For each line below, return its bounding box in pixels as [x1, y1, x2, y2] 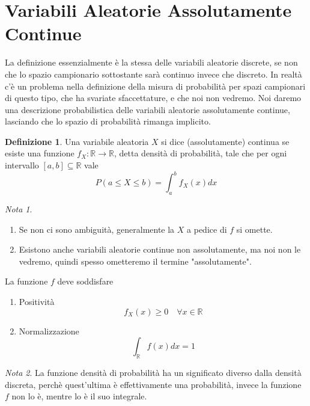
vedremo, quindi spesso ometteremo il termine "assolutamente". [19, 254, 252, 267]
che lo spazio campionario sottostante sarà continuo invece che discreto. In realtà [5, 67, 302, 80]
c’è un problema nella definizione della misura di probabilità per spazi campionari [5, 79, 306, 92]
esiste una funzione [5, 147, 74, 159]
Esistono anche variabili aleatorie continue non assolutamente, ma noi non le [19, 243, 301, 256]
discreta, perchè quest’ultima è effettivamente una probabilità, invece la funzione [5, 378, 302, 390]
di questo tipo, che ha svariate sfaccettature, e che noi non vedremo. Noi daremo [5, 91, 302, 104]
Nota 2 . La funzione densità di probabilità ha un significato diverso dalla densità [5, 366, 302, 378]
